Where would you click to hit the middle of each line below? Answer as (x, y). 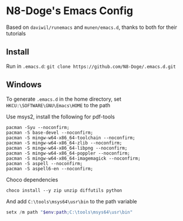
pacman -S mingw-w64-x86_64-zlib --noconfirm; (64, 143)
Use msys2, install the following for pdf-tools (61, 117)
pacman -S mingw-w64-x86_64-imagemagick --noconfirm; (74, 158)
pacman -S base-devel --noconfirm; (50, 133)
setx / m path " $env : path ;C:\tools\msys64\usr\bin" (69, 212)
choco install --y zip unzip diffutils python (64, 190)
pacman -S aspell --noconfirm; (44, 163)
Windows (24, 85)
